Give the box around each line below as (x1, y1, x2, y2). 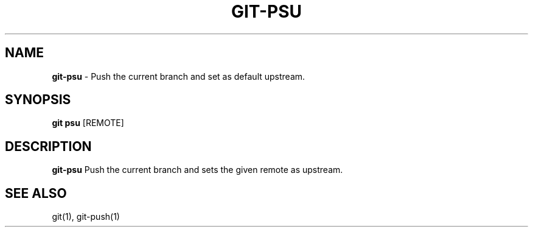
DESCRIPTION (5, 138, 92, 154)
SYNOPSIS (5, 92, 71, 108)
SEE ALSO (5, 185, 67, 201)
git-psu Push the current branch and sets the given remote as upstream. (52, 164, 343, 175)
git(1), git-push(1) (52, 211, 120, 222)
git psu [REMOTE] (52, 118, 124, 128)
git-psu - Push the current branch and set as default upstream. (52, 71, 305, 82)
